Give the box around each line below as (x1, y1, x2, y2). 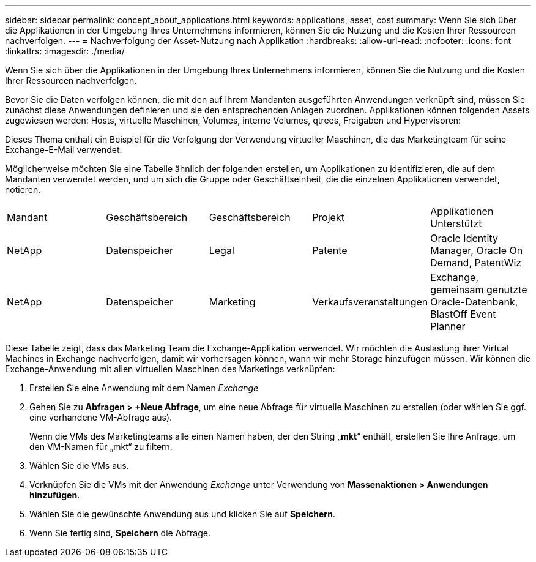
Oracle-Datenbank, (430, 296, 518, 308)
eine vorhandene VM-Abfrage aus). (29, 412, 173, 422)
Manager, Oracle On (430, 244, 523, 257)
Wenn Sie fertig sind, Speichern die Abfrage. (29, 528, 210, 538)
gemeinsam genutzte (430, 283, 527, 296)
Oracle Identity (430, 232, 498, 244)
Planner (430, 320, 466, 332)
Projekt (312, 211, 344, 223)
